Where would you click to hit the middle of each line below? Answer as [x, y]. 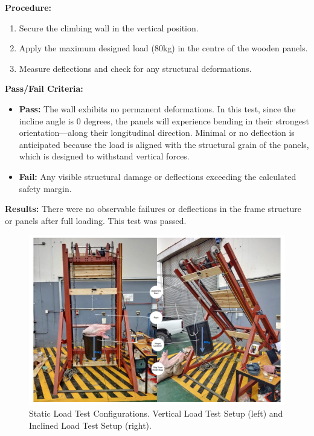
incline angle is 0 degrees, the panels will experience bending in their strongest [164, 120]
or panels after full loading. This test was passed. [96, 220]
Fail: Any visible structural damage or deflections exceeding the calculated [158, 176]
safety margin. [45, 188]
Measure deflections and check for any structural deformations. [135, 68]
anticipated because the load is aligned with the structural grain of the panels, [164, 144]
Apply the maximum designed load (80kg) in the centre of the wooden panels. [163, 48]
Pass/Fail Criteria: [44, 88]
